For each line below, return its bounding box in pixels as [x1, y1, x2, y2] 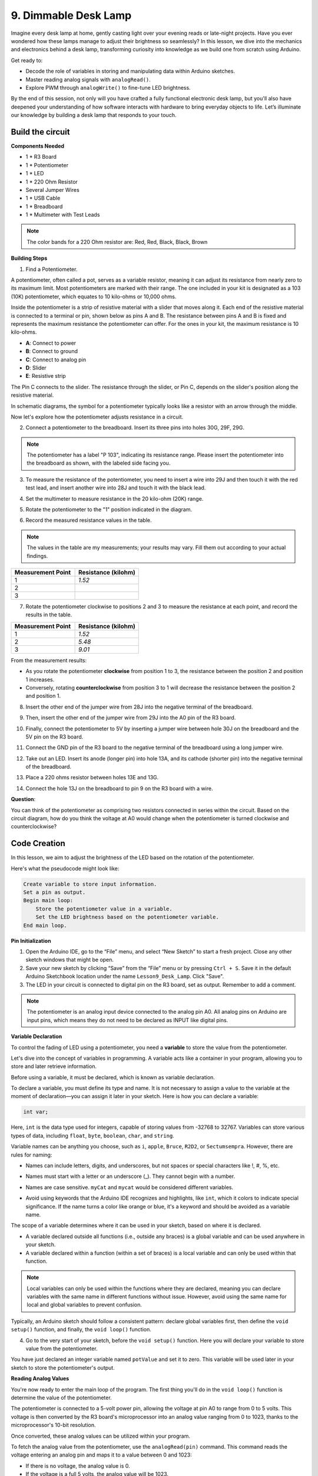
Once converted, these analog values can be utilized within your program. [11, 1432, 191, 1439]
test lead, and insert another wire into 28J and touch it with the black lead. [25, 484, 206, 491]
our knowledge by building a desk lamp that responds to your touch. [11, 112, 177, 119]
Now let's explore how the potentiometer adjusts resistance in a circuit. [11, 413, 184, 420]
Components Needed [11, 142, 65, 149]
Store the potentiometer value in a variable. [35, 905, 173, 912]
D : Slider [25, 364, 47, 371]
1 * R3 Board [25, 154, 57, 161]
